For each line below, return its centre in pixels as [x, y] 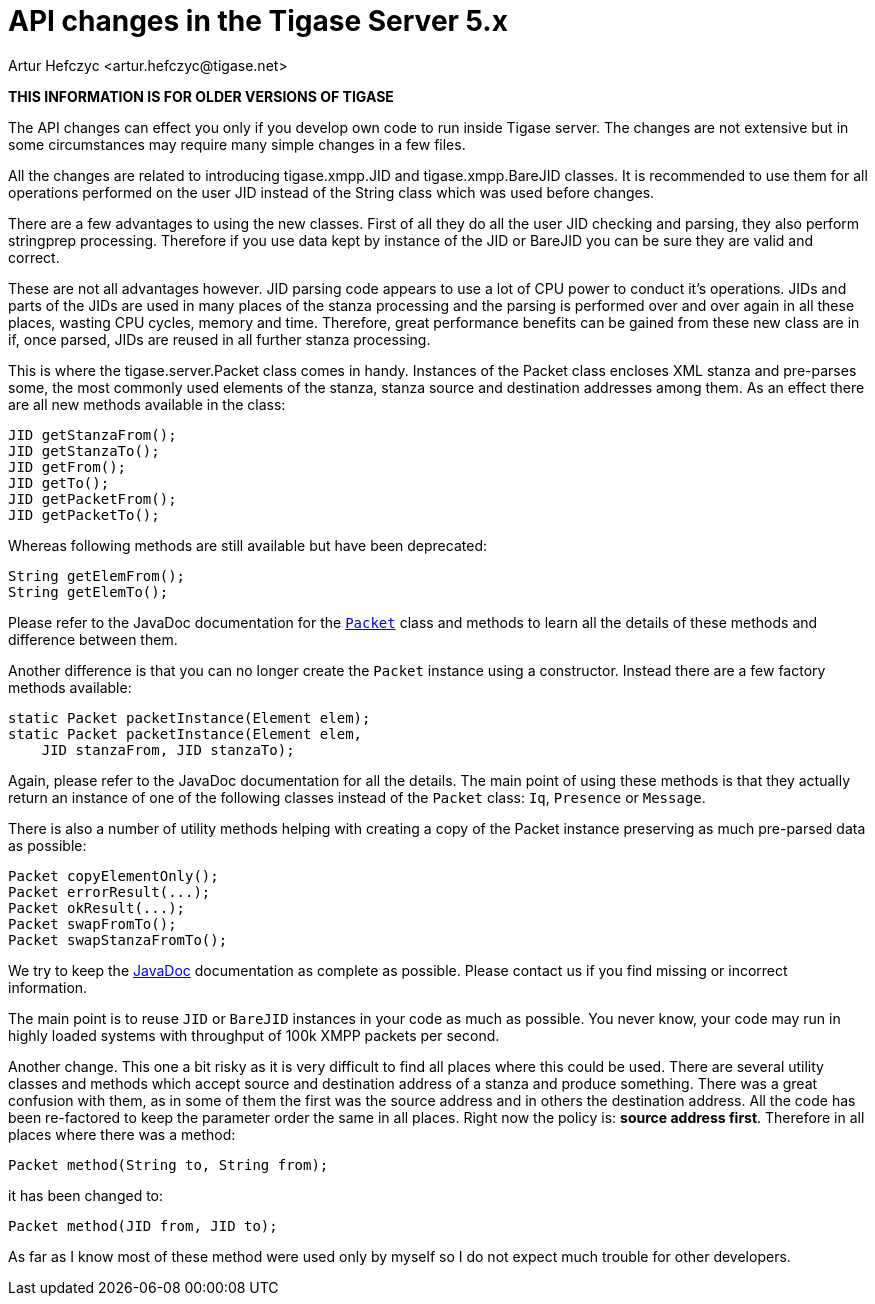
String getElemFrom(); [97, 575]
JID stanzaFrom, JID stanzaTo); [168, 749]
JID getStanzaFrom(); [92, 434]
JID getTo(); [59, 482]
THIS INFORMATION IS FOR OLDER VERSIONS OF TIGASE [201, 96]
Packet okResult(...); [97, 907]
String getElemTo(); [88, 591]
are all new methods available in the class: [147, 404]
